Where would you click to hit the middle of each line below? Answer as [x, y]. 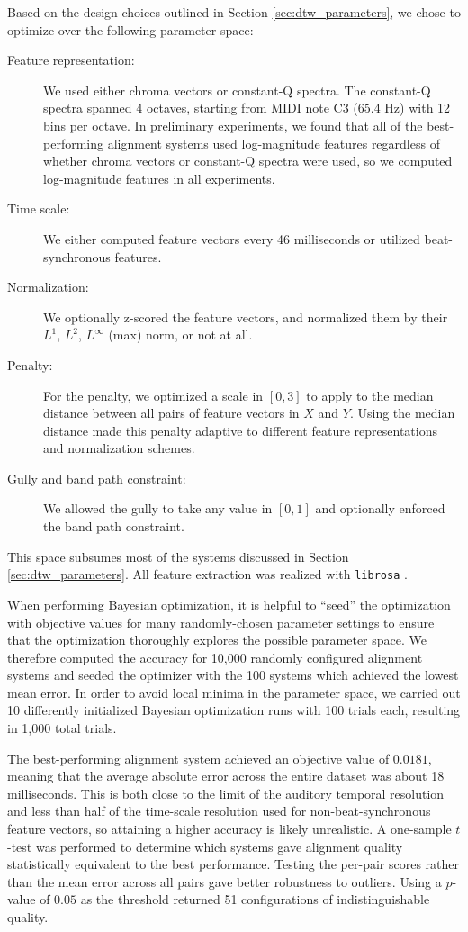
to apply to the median [370, 395]
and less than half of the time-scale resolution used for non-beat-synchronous [219, 811]
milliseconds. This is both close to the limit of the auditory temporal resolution [226, 793]
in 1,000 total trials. [62, 728]
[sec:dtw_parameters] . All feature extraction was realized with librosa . [207, 574]
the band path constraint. [114, 526]
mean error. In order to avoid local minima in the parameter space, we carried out [234, 692]
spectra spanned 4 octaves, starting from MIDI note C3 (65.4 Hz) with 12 [247, 108]
